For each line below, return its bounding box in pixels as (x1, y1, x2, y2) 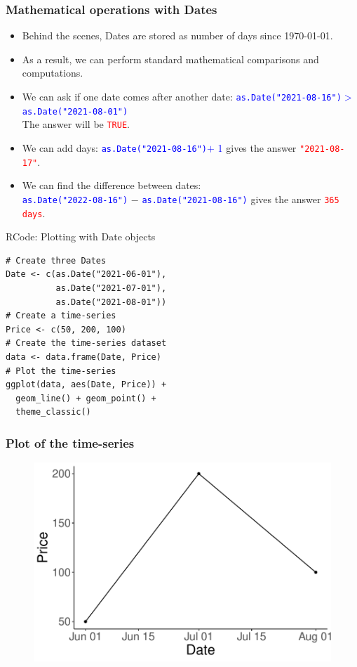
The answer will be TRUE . (22, 117, 130, 131)
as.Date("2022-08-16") (22, 195, 128, 205)
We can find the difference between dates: (22, 178, 201, 193)
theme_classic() (15, 407, 91, 417)
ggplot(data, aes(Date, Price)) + (6, 380, 167, 390)
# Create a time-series (6, 311, 116, 321)
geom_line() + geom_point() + (15, 393, 156, 403)
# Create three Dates (6, 255, 107, 266)
